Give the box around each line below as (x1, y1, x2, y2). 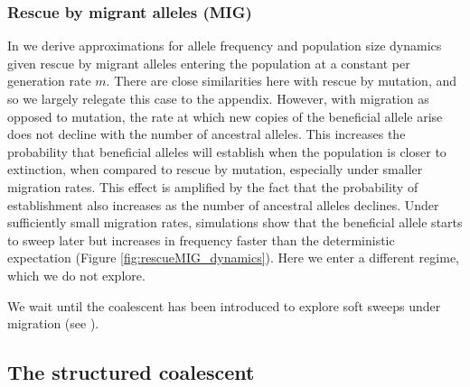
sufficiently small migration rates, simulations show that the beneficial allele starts (7, 213, 463, 232)
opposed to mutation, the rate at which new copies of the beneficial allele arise (7, 106, 443, 125)
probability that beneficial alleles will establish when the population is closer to (7, 142, 446, 161)
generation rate (7, 71, 91, 90)
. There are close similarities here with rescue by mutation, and (106, 71, 457, 90)
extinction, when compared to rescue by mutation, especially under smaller (7, 160, 423, 179)
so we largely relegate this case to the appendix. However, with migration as (7, 89, 429, 107)
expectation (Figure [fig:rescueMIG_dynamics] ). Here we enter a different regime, (7, 248, 459, 267)
